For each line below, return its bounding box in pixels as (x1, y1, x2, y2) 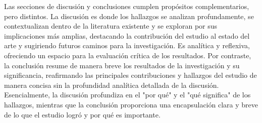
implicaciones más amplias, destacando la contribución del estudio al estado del (4, 30, 250, 41)
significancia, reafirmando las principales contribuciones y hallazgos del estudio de (4, 70, 257, 80)
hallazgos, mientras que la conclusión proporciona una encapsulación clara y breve (4, 99, 258, 109)
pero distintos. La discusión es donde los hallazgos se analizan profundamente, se (4, 11, 254, 21)
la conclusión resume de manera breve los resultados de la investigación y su (4, 60, 240, 70)
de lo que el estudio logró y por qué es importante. (4, 109, 161, 119)
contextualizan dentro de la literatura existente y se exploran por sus (4, 21, 218, 31)
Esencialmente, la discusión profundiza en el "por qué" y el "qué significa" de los (4, 89, 251, 100)
